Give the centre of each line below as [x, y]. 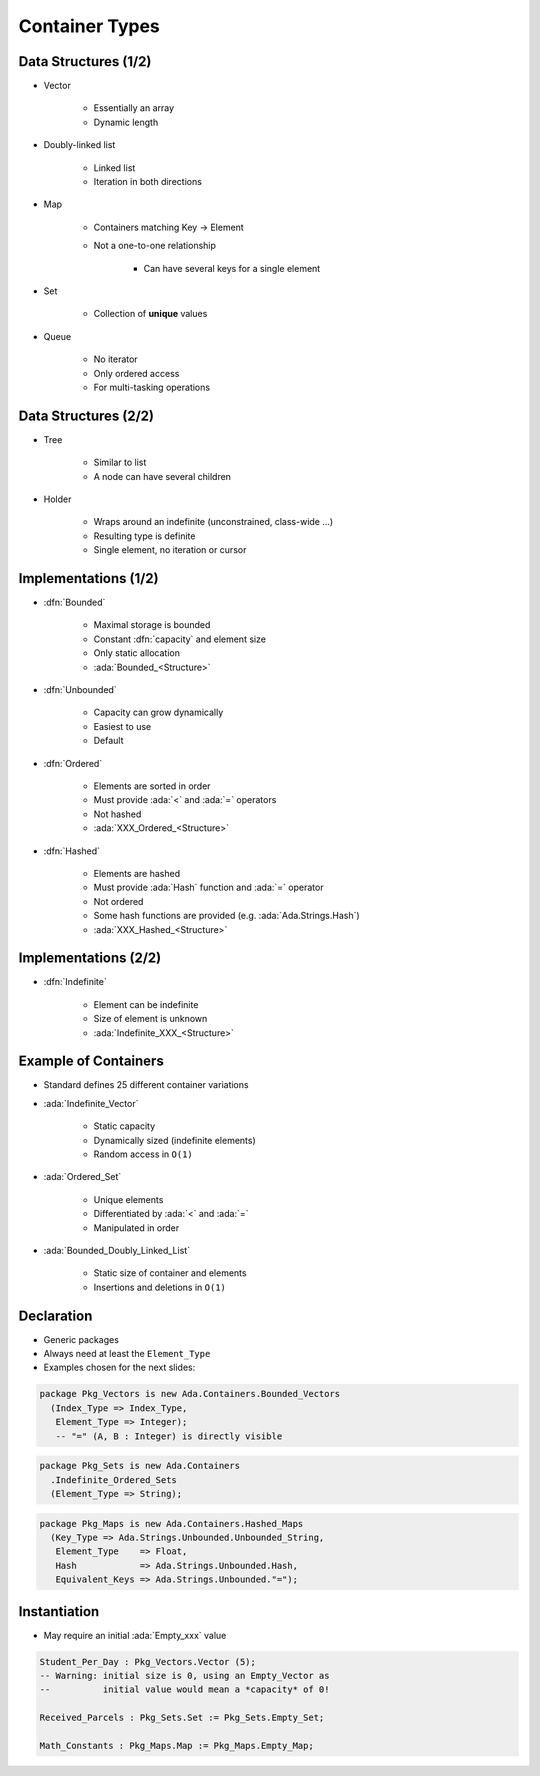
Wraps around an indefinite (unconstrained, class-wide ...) [213, 522]
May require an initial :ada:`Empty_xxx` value [135, 1635]
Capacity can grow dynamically [158, 712]
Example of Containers [91, 1061]
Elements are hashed [136, 873]
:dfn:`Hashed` [71, 851]
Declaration [55, 1315]
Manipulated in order [136, 1227]
